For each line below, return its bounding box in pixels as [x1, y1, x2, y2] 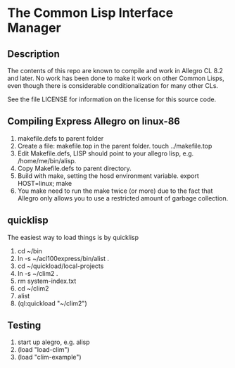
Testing [7, 319, 42, 331]
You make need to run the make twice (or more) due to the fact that [17, 186, 213, 195]
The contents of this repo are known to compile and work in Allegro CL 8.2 [7, 67, 224, 75]
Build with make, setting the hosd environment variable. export [17, 171, 199, 180]
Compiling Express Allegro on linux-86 [7, 115, 181, 127]
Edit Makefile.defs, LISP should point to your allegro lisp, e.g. [17, 149, 194, 158]
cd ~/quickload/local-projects [17, 262, 104, 270]
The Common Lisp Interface [7, 5, 174, 21]
